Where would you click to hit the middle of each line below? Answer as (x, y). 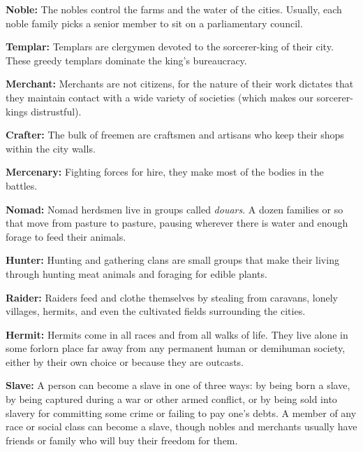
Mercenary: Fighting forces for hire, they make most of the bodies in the (165, 172)
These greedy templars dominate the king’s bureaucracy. (126, 60)
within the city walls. (51, 148)
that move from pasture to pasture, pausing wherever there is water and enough (177, 223)
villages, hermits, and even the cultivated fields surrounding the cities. (156, 311)
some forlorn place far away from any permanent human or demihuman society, (176, 348)
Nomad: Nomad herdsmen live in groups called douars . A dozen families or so (175, 209)
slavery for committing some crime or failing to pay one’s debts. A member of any (181, 412)
